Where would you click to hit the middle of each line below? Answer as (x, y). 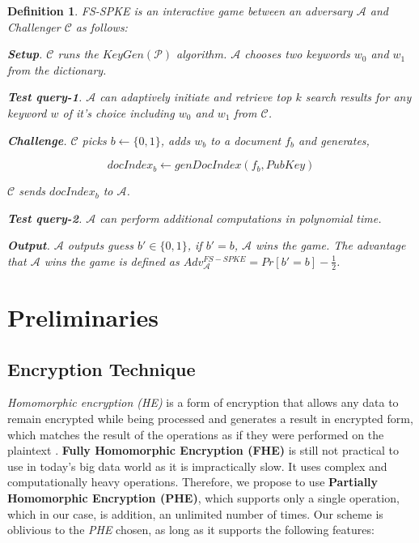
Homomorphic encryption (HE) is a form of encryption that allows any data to (203, 402)
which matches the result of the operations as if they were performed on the (196, 434)
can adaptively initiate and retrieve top (196, 97)
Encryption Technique (102, 368)
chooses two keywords (297, 54)
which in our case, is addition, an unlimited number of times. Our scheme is (195, 513)
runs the (78, 54)
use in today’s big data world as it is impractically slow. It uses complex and (197, 466)
